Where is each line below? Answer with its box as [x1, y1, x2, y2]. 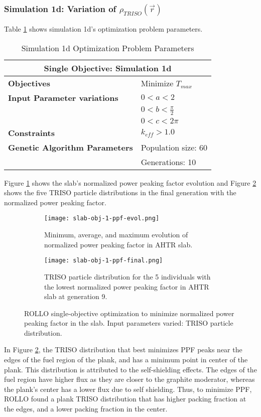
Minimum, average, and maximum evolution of [44, 229, 188, 240]
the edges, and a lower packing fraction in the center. [4, 403, 168, 414]
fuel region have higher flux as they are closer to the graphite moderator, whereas [4, 374, 255, 384]
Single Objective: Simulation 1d [44, 62, 172, 74]
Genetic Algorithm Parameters [8, 141, 133, 153]
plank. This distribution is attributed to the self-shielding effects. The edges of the [4, 364, 257, 374]
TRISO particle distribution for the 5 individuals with [44, 271, 211, 282]
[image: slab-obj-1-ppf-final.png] [44, 257, 163, 264]
